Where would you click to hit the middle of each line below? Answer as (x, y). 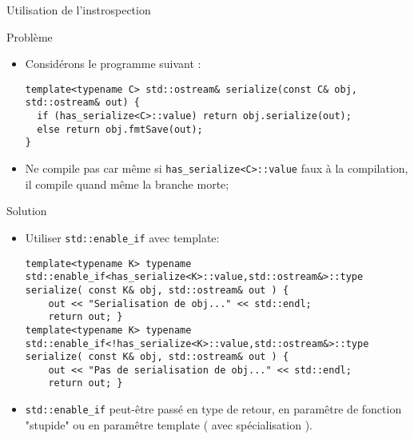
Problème (30, 36)
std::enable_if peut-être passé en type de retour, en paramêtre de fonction (213, 409)
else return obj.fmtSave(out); (120, 129)
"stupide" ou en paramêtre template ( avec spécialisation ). (169, 424)
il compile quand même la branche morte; (127, 184)
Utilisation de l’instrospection (79, 10)
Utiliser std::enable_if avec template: (122, 237)
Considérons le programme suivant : (113, 64)
